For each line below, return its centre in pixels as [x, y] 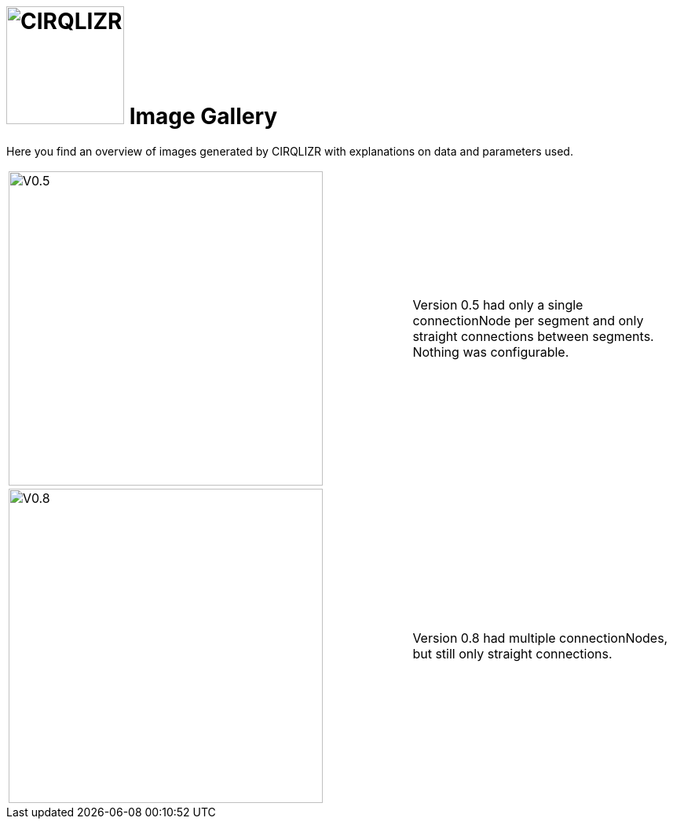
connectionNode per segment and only [528, 320]
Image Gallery [203, 116]
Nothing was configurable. [491, 352]
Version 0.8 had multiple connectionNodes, [540, 638]
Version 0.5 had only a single [498, 304]
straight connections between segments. [533, 336]
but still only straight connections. [512, 653]
